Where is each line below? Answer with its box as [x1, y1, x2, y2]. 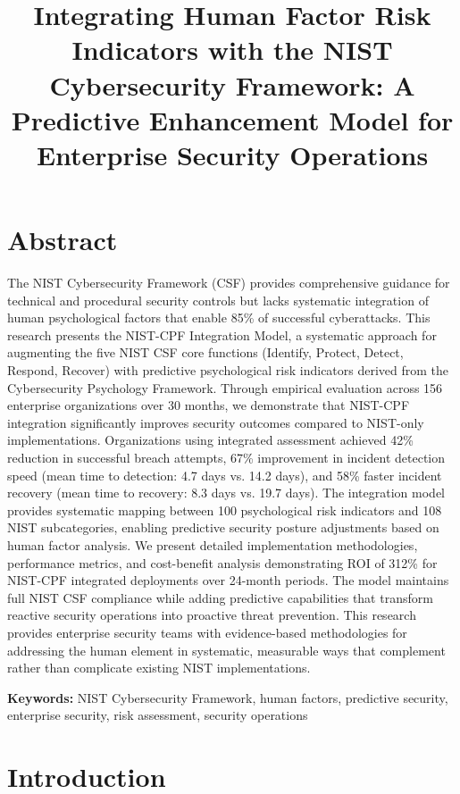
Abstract [7, 221, 118, 258]
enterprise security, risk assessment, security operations [7, 706, 308, 724]
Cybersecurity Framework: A [49, 66, 415, 103]
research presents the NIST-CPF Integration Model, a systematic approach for [7, 325, 437, 344]
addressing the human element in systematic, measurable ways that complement [7, 640, 446, 659]
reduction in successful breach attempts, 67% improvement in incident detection [7, 448, 446, 466]
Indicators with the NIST [71, 31, 393, 68]
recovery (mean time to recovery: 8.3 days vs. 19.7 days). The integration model [7, 483, 445, 502]
